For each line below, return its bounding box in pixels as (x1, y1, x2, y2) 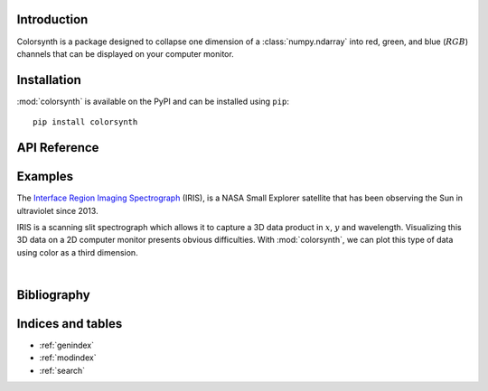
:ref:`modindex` (39, 352, 97, 363)
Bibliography (16, 287, 90, 303)
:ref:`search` (39, 365, 86, 376)
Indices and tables (16, 316, 123, 331)
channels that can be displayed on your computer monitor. (16, 48, 234, 59)
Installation (16, 72, 81, 88)
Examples (16, 169, 74, 184)
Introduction (16, 12, 89, 27)
